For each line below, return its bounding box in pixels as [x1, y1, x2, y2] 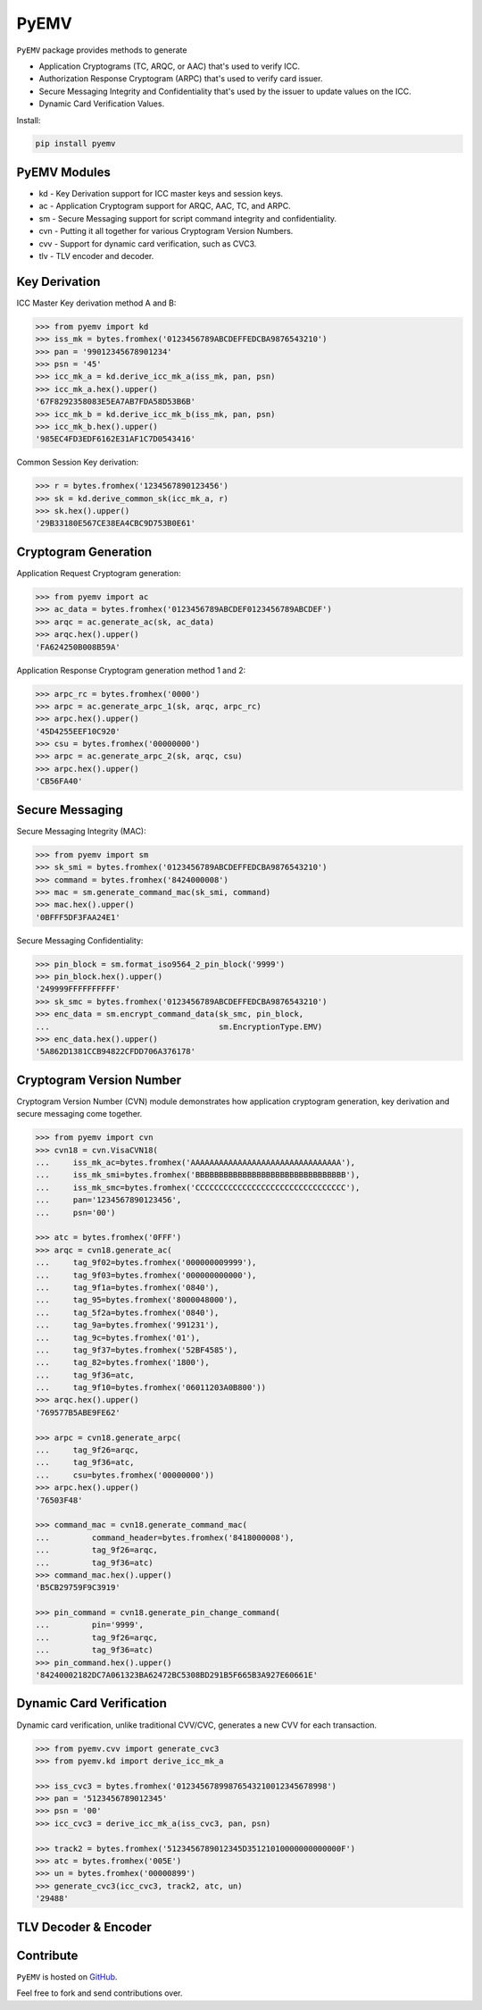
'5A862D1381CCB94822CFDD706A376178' [35, 1046, 196, 1057]
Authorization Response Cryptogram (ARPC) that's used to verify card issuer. [38, 73, 323, 84]
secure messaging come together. [16, 1109, 143, 1119]
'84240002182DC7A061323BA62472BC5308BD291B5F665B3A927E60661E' [35, 1671, 319, 1680]
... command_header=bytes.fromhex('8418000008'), [35, 1532, 295, 1543]
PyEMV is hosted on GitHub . [16, 1971, 118, 1982]
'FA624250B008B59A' [35, 641, 120, 652]
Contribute [16, 1947, 79, 1963]
